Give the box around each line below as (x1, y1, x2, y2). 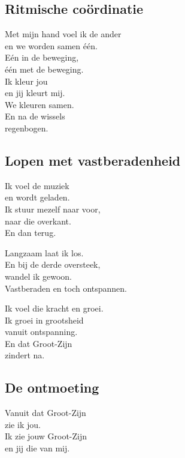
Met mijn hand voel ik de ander (5, 28, 122, 40)
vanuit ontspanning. (5, 325, 78, 338)
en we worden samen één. (5, 39, 98, 52)
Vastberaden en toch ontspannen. (5, 282, 127, 294)
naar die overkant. (5, 214, 71, 227)
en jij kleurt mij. (5, 86, 65, 99)
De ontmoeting (5, 378, 99, 397)
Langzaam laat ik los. (5, 246, 84, 259)
